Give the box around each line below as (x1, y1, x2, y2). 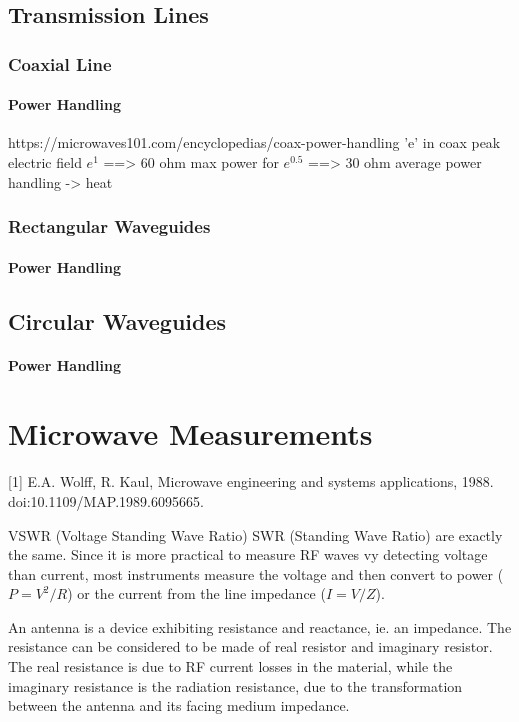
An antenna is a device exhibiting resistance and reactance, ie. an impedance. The (8, 616, 512, 637)
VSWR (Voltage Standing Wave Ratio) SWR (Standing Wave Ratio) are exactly (8, 524, 503, 545)
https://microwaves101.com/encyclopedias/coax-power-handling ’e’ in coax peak (8, 132, 501, 153)
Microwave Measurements (8, 413, 373, 454)
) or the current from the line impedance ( (67, 583, 326, 604)
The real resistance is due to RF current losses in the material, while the (8, 656, 453, 677)
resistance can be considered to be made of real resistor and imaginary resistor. (8, 636, 493, 657)
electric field (8, 152, 82, 173)
